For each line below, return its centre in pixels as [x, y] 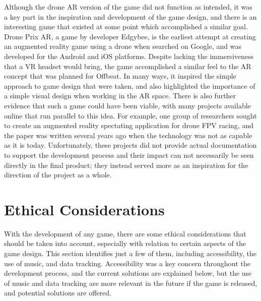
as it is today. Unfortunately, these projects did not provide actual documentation [130, 145]
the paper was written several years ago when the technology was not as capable [128, 135]
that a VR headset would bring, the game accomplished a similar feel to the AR [128, 66]
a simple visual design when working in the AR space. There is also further [120, 96]
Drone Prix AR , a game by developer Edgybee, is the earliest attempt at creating [130, 36]
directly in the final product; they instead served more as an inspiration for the [126, 165]
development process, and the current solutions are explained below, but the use [128, 273]
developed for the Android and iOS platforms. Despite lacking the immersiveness [129, 56]
